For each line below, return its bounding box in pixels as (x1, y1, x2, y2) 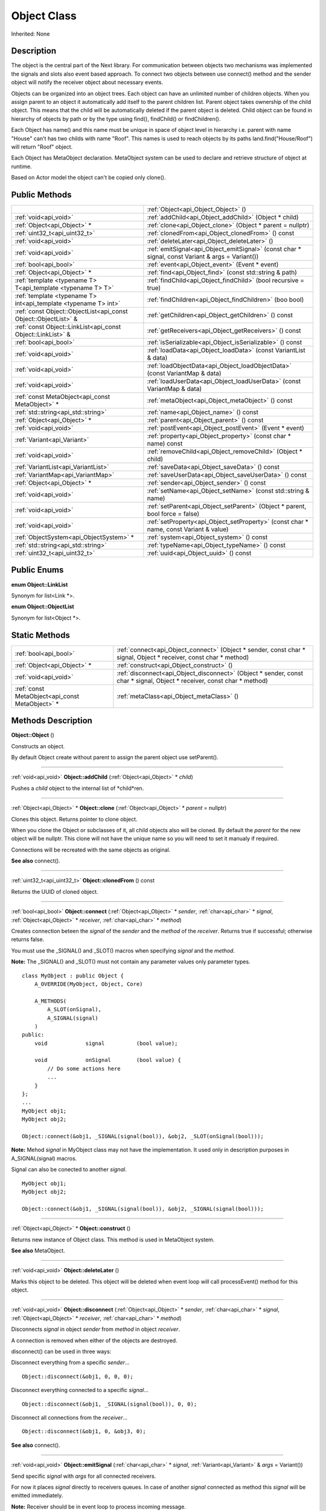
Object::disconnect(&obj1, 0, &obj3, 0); (22, 1428, 146, 1435)
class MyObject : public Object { (22, 972, 124, 979)
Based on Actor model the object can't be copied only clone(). (11, 174, 166, 181)
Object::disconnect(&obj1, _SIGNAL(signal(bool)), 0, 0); (22, 1400, 197, 1408)
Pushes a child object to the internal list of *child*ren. (11, 785, 144, 792)
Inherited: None (11, 30, 50, 37)
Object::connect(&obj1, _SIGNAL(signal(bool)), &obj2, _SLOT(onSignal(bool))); (22, 1133, 264, 1139)
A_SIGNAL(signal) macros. (11, 1154, 77, 1162)
